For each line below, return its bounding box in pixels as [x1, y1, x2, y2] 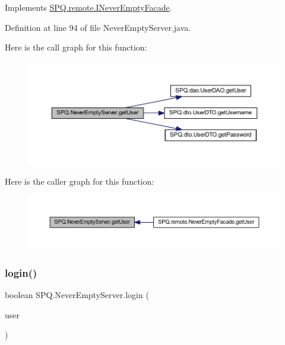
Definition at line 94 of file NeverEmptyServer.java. [5, 21, 191, 33]
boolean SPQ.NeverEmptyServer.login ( [5, 288, 149, 300]
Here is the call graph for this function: [5, 41, 147, 53]
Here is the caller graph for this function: [5, 175, 154, 187]
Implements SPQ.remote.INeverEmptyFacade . [5, 1, 172, 13]
